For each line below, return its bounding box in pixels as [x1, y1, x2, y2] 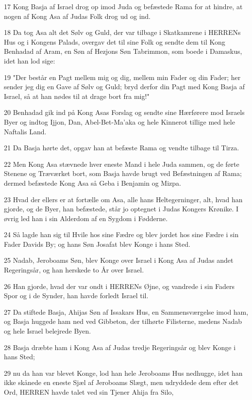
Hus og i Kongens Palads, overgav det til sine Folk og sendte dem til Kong [4, 36, 225, 47]
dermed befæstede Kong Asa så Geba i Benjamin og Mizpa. [4, 177, 181, 188]
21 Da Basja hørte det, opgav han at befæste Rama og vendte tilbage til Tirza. [4, 143, 239, 153]
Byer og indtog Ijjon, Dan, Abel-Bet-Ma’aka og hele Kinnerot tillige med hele [4, 116, 235, 127]
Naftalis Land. [4, 126, 47, 136]
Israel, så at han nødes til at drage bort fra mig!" [4, 91, 150, 101]
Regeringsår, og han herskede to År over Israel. [4, 265, 144, 275]
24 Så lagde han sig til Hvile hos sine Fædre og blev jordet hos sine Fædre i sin [4, 229, 239, 240]
